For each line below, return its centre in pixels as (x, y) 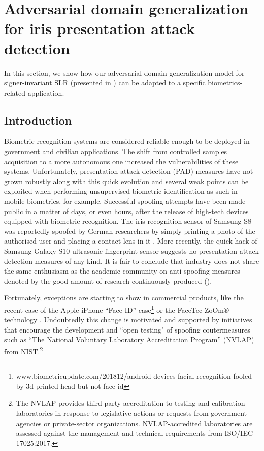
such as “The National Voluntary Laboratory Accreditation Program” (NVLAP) (129, 339)
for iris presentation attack (100, 28)
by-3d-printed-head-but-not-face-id (70, 386)
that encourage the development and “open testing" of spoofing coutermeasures (127, 329)
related (15, 92)
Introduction (38, 120)
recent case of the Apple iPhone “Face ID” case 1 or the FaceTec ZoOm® (117, 309)
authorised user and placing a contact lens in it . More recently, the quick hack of (131, 241)
